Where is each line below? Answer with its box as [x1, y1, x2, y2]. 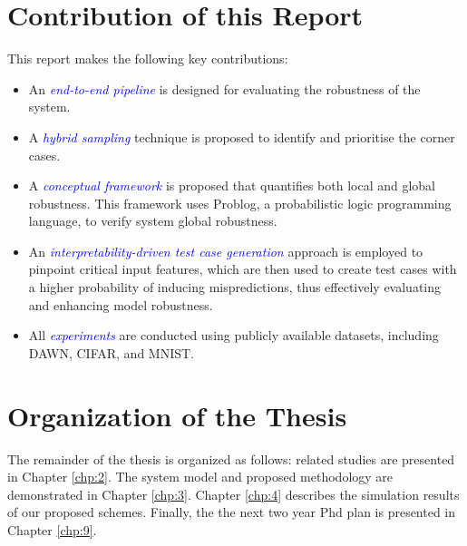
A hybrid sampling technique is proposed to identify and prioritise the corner [28, 127, 455, 146]
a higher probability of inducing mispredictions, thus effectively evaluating [28, 278, 442, 297]
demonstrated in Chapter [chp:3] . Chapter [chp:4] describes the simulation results [7, 484, 460, 503]
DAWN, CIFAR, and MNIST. [28, 343, 195, 362]
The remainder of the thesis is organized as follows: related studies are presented [7, 449, 455, 468]
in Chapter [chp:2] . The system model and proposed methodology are [7, 467, 394, 486]
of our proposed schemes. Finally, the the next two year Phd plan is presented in [7, 502, 456, 522]
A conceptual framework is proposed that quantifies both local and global [28, 176, 435, 195]
